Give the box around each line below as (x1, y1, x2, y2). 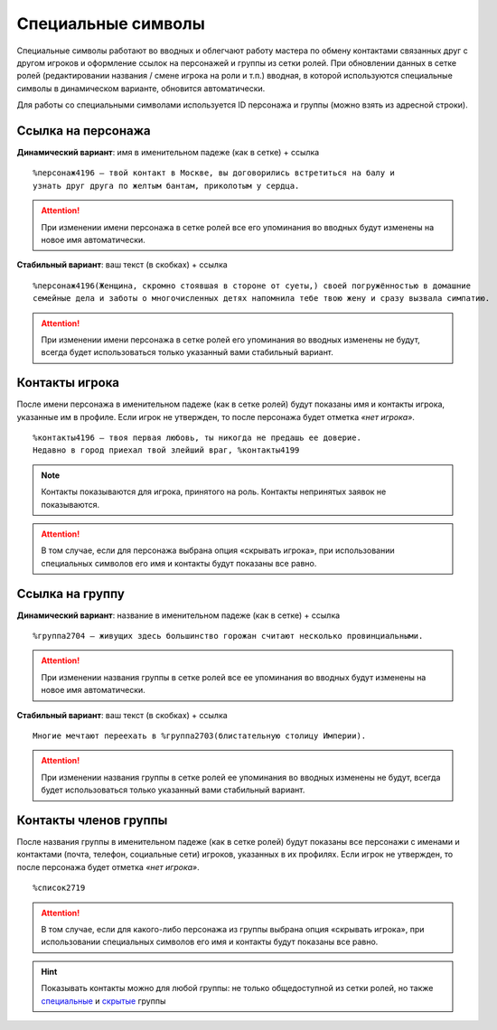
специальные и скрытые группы (41, 995, 166, 1007)
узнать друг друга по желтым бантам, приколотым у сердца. (33, 181, 300, 191)
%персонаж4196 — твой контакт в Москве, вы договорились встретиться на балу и (33, 168, 395, 178)
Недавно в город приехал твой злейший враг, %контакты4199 (33, 445, 300, 455)
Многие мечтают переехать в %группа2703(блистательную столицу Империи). (33, 730, 367, 741)
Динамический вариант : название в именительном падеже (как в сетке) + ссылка (16, 610, 341, 621)
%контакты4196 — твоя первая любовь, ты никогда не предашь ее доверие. (33, 433, 361, 443)
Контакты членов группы (16, 812, 168, 828)
